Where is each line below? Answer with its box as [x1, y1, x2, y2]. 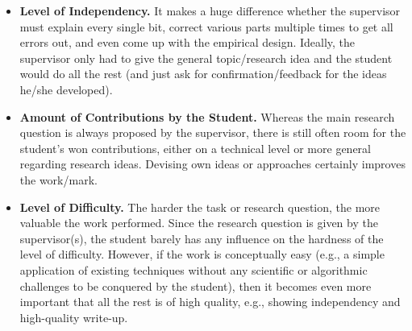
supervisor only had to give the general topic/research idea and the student [19, 49, 393, 66]
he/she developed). [19, 81, 113, 97]
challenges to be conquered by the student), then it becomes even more [19, 277, 372, 294]
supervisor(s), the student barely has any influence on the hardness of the [19, 230, 384, 246]
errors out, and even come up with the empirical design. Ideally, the [19, 34, 356, 51]
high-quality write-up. [19, 308, 128, 325]
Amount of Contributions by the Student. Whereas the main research [19, 108, 395, 125]
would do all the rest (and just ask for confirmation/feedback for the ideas [19, 65, 387, 82]
